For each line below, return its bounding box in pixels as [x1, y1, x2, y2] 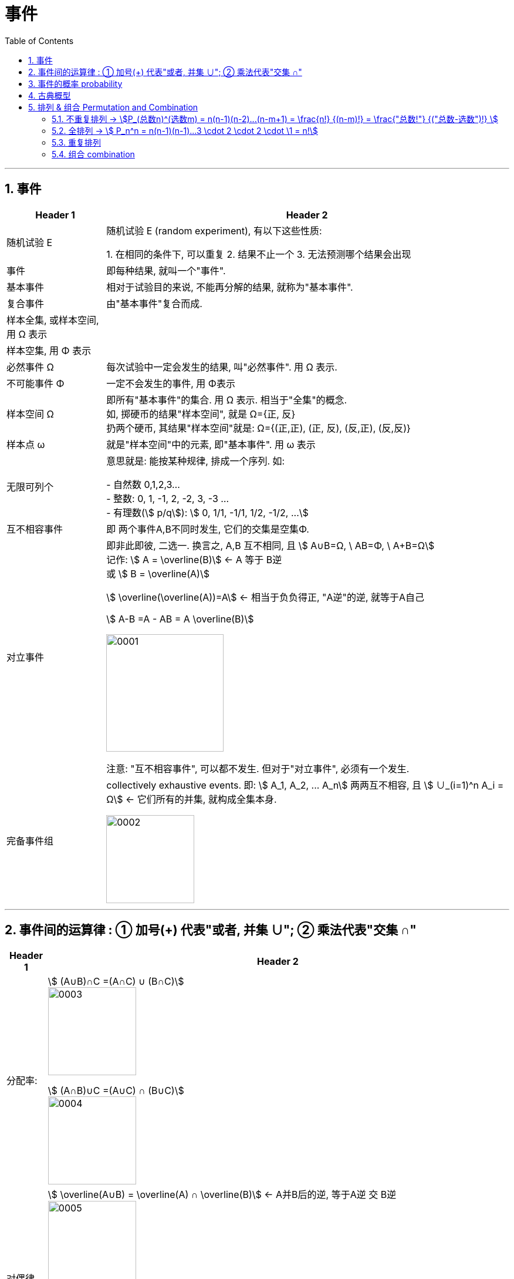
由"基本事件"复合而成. [106, 297, 202, 309]
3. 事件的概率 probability [28, 78, 123, 89]
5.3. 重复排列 [52, 137, 101, 147]
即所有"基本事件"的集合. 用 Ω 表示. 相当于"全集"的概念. [106, 393, 347, 406]
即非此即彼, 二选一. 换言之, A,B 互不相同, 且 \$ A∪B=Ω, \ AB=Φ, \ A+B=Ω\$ [106, 539, 435, 551]
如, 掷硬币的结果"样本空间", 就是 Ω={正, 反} [106, 408, 296, 420]
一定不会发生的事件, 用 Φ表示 [106, 377, 235, 389]
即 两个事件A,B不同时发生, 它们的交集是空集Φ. [106, 523, 309, 535]
